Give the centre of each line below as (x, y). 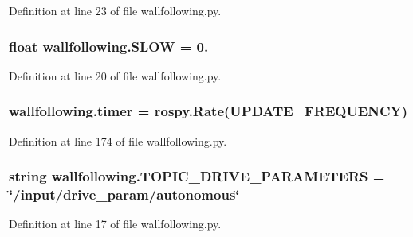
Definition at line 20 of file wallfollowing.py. (115, 75)
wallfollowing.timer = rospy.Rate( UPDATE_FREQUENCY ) (208, 111)
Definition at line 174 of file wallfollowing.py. (118, 140)
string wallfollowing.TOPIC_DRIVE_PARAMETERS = (197, 176)
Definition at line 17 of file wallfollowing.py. (115, 224)
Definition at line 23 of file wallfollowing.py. (115, 10)
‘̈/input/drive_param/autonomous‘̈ (124, 194)
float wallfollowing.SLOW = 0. (109, 46)
